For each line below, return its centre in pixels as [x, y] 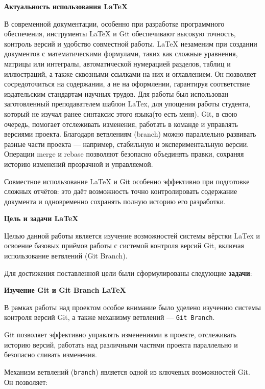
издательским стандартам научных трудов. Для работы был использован [116, 93]
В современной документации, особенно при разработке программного [114, 23]
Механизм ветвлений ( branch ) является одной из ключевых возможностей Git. [127, 371]
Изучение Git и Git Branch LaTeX [65, 290]
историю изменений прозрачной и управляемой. [79, 164]
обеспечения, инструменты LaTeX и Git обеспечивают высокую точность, [120, 34]
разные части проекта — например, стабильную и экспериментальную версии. [127, 144]
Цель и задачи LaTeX [41, 218]
